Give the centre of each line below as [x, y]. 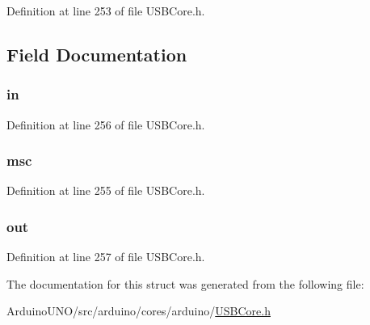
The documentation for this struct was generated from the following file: [185, 283]
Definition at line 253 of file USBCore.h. [106, 11]
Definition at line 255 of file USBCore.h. [106, 190]
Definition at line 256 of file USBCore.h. [106, 124]
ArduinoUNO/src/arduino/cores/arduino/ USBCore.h [139, 311]
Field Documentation [97, 54]
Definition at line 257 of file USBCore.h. [106, 257]
